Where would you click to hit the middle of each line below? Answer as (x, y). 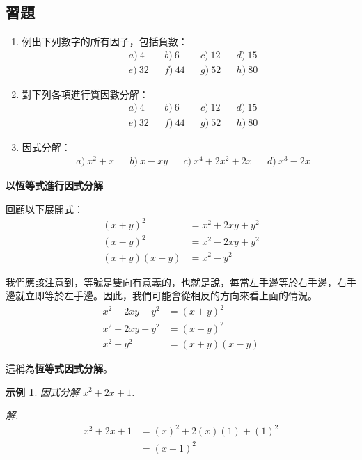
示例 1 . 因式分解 (42, 391)
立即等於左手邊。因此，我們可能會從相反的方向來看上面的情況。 (171, 295)
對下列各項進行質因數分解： (85, 94)
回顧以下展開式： (45, 208)
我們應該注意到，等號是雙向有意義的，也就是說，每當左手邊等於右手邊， (171, 281)
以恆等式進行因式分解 (54, 185)
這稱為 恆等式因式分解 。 (59, 368)
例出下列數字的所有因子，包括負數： (105, 41)
